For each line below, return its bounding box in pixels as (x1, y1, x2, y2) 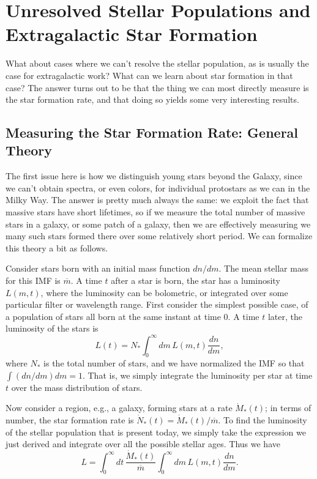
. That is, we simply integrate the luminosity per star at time (82, 368, 313, 381)
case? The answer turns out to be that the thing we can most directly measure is (6, 81, 309, 94)
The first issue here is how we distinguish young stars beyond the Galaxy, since (6, 169, 302, 182)
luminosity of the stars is (6, 322, 99, 335)
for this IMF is (6, 274, 61, 287)
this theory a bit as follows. (6, 241, 108, 254)
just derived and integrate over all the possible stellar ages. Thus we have (6, 437, 280, 450)
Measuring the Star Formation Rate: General (6, 123, 299, 142)
